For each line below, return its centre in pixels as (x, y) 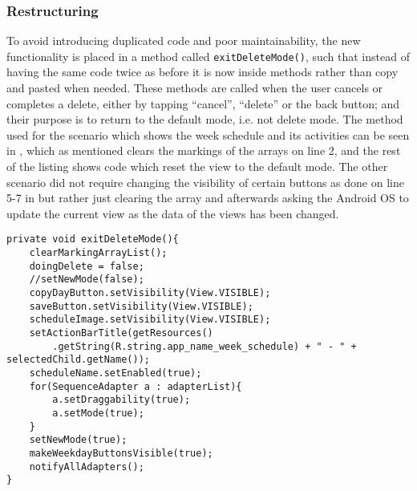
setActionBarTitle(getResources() (121, 333)
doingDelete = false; (87, 266)
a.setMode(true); (98, 413)
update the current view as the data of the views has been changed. (173, 213)
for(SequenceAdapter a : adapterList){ (136, 386)
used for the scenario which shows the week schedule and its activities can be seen (208, 134)
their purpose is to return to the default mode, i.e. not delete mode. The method (205, 119)
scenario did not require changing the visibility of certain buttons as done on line (205, 182)
